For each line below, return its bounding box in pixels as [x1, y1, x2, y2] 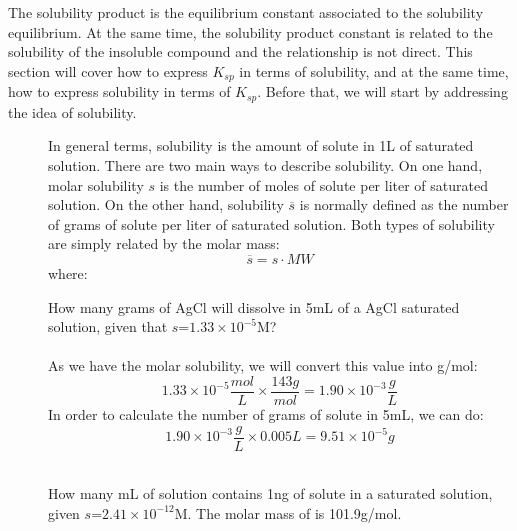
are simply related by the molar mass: [48, 233, 280, 254]
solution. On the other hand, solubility [48, 194, 284, 215]
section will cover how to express [8, 60, 208, 81]
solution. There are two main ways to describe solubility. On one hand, [48, 155, 483, 176]
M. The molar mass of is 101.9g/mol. [174, 502, 402, 523]
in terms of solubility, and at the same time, [239, 60, 509, 81]
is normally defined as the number [299, 194, 509, 215]
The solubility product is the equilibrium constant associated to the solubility [8, 2, 484, 23]
